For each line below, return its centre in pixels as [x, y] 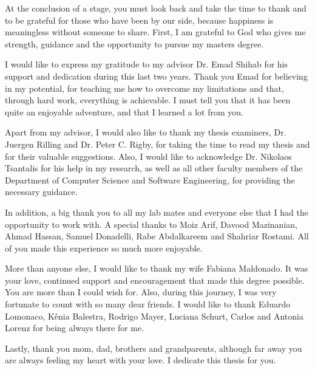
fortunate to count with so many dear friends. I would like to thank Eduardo [148, 304]
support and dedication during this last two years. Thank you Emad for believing [156, 76]
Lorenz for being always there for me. [75, 328]
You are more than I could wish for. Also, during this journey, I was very [141, 292]
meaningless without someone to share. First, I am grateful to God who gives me [155, 32]
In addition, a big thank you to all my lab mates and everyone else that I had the [157, 212]
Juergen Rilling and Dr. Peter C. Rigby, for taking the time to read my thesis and [157, 144]
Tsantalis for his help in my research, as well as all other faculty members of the [154, 168]
